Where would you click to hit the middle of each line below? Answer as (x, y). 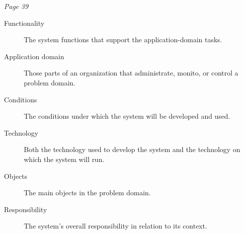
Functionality (24, 23)
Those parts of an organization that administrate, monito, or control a (131, 73)
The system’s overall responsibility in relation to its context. (116, 226)
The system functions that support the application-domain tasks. (123, 39)
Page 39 (16, 6)
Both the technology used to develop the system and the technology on (132, 149)
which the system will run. (64, 159)
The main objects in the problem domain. (87, 193)
